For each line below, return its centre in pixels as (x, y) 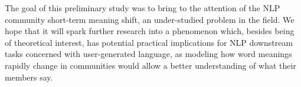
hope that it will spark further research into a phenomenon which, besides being (150, 31)
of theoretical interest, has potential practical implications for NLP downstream (149, 42)
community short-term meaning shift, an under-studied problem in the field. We (150, 19)
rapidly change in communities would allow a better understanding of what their (150, 65)
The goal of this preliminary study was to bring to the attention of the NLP (143, 8)
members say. (29, 77)
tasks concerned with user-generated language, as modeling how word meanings (148, 54)
